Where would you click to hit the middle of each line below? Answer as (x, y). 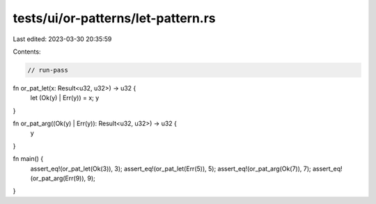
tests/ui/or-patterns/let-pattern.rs (114, 18)
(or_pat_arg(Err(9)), (58, 178)
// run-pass (48, 70)
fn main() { (28, 159)
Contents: (27, 52)
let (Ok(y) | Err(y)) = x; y (65, 98)
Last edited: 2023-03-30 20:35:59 (62, 39)
